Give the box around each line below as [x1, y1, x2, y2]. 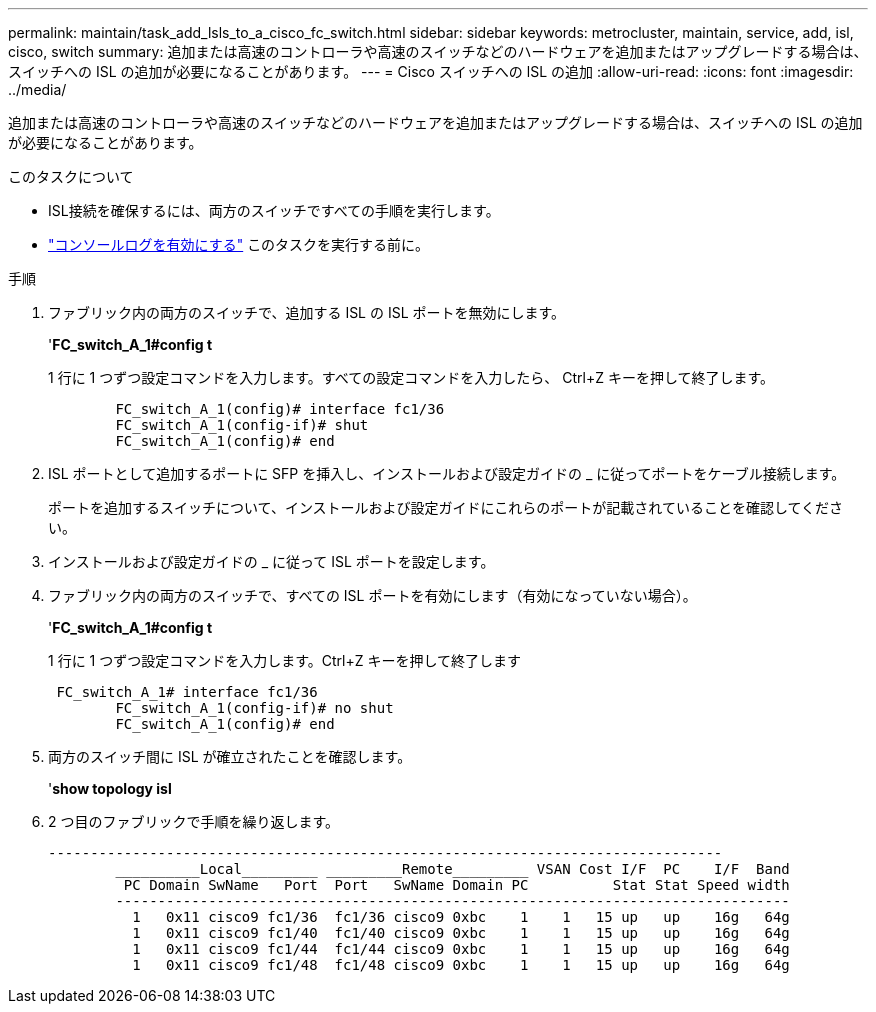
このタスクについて [8, 168, 134, 185]
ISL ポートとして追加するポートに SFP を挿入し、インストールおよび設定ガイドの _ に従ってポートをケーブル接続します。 [48, 465, 846, 482]
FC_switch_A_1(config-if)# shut [115, 417, 369, 433]
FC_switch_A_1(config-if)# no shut [115, 700, 394, 716]
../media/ [8, 81, 67, 98]
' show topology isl [48, 780, 172, 797]
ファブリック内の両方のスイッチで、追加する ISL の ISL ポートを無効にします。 [48, 304, 566, 321]
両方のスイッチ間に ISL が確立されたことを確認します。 [48, 748, 412, 765]
